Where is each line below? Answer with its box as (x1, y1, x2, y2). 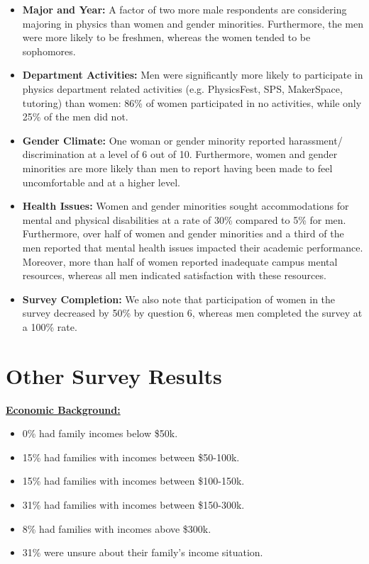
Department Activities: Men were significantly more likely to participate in (22, 67, 363, 82)
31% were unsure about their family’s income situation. (22, 545, 263, 560)
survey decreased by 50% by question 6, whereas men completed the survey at (22, 305, 363, 320)
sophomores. (22, 43, 76, 58)
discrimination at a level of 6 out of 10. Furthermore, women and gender (22, 147, 338, 162)
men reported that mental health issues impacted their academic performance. (22, 239, 363, 254)
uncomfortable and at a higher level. (22, 174, 180, 189)
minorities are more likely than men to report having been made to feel (22, 160, 333, 175)
